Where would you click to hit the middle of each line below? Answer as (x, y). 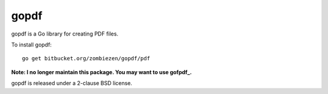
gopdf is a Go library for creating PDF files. (65, 34)
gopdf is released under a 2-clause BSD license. (72, 83)
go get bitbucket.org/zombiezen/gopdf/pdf (86, 58)
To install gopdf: (31, 45)
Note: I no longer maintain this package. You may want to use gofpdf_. (101, 72)
